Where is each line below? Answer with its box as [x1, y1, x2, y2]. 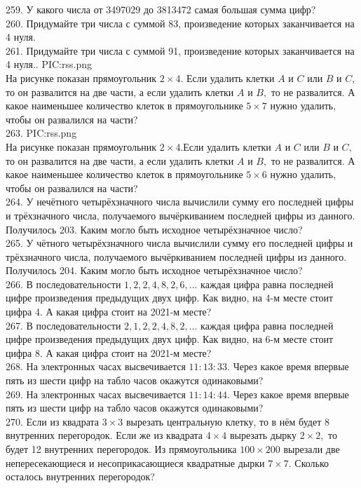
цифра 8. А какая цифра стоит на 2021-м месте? [6, 345, 212, 360]
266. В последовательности [6, 276, 121, 291]
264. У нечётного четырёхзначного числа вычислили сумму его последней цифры [6, 194, 354, 209]
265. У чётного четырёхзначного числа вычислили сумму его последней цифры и [6, 236, 353, 250]
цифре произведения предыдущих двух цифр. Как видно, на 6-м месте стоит [6, 332, 334, 346]
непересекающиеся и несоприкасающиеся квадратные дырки [6, 455, 265, 470]
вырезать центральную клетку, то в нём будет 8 [125, 414, 329, 428]
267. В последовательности [6, 318, 121, 332]
